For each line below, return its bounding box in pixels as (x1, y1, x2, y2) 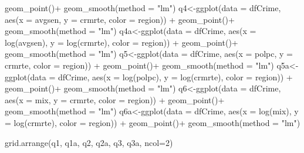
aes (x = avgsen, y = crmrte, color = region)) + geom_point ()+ (5, 13, 235, 25)
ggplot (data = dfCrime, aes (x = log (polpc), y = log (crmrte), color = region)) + (5, 70, 293, 83)
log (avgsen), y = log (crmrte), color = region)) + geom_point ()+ (5, 36, 238, 48)
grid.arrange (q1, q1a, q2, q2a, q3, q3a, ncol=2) (5, 136, 173, 148)
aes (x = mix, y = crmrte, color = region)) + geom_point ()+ (5, 93, 225, 106)
